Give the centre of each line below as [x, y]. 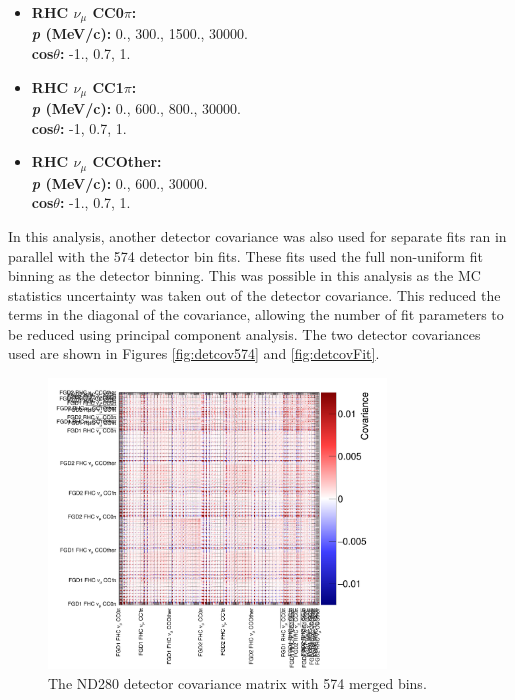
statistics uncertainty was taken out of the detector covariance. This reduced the [254, 294]
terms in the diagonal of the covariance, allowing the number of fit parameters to [256, 314]
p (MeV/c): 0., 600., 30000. [119, 182]
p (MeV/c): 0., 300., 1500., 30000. [140, 33]
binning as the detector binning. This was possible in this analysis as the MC [244, 275]
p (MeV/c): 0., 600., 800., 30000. [136, 108]
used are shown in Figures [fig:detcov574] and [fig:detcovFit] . [194, 353]
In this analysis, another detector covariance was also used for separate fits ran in [257, 235]
